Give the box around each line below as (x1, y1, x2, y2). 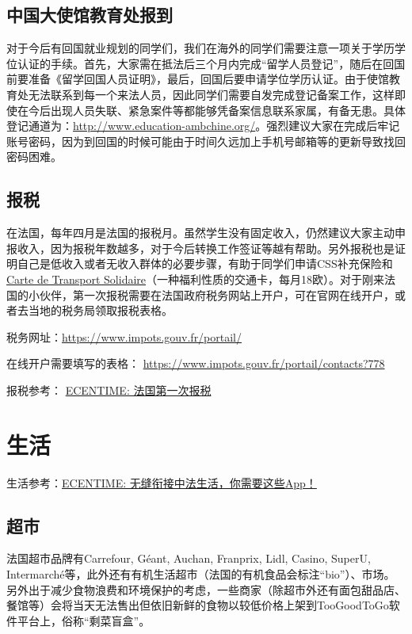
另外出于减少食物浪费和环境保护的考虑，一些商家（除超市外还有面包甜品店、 (6, 581, 406, 598)
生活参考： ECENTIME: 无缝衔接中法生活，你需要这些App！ (6, 474, 317, 491)
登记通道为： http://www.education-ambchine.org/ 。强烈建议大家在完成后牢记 (6, 117, 400, 134)
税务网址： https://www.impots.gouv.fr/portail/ (6, 328, 242, 345)
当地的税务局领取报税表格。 (28, 302, 173, 319)
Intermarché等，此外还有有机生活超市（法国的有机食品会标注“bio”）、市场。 (6, 566, 395, 582)
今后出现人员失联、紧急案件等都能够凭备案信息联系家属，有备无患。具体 (28, 101, 406, 118)
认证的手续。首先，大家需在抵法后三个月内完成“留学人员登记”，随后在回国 (17, 55, 406, 71)
